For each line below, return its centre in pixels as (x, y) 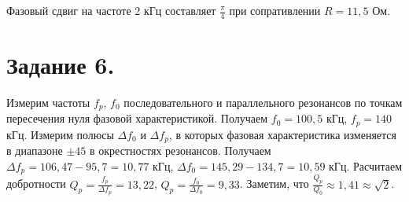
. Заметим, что (274, 184)
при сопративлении (275, 10)
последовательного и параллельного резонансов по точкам (263, 102)
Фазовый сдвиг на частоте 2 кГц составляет (111, 10)
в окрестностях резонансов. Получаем (181, 151)
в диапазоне (35, 151)
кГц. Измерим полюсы (60, 134)
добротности (36, 184)
